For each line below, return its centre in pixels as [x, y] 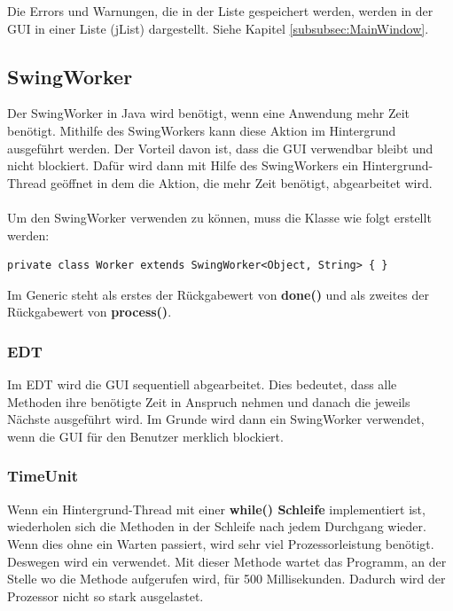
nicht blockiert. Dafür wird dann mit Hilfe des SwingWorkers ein [183, 165]
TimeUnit [43, 476]
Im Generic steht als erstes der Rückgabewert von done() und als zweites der [219, 294]
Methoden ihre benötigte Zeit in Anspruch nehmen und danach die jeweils [209, 401]
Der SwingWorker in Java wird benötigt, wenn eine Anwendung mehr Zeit [209, 113]
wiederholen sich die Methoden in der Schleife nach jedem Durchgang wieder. [217, 526]
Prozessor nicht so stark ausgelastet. [105, 595]
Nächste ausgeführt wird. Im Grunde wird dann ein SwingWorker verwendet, [216, 419]
